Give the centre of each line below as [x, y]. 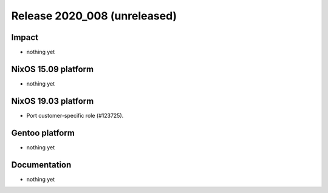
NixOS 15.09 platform [53, 69]
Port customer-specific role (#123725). [75, 115]
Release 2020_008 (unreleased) [94, 16]
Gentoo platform [43, 133]
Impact [25, 37]
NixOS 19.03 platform [53, 101]
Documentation [41, 165]
